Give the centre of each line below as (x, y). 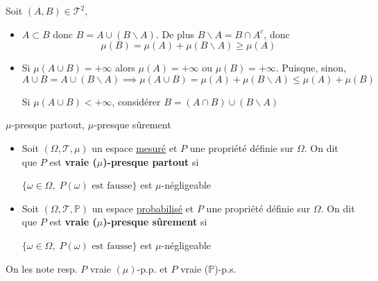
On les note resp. (42, 268)
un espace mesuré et (135, 147)
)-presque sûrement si (155, 222)
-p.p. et (152, 268)
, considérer (136, 101)
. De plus (175, 34)
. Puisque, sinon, (311, 68)
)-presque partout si (151, 161)
